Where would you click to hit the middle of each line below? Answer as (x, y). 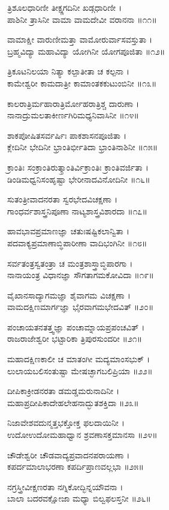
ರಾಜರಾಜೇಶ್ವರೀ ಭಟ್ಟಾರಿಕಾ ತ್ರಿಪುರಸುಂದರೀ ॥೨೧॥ (75, 338)
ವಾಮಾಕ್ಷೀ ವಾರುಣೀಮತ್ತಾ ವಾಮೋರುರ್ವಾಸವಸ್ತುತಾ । (80, 39)
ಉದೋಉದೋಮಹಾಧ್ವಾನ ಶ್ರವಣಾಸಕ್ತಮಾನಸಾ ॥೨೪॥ (82, 435)
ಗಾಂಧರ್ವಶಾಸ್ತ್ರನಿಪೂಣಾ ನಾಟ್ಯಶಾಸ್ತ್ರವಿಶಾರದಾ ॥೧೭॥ (77, 211)
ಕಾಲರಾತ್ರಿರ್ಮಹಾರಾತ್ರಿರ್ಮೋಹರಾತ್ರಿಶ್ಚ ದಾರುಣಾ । (73, 103)
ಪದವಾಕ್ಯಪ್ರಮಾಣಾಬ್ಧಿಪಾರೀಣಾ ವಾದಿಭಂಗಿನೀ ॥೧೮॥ (77, 242)
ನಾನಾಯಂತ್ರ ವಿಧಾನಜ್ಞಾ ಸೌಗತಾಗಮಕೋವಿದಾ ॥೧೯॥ (81, 275)
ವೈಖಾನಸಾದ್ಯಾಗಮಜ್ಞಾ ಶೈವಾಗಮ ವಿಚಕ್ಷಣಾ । (69, 295)
